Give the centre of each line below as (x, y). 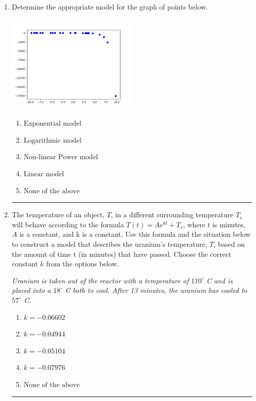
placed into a (31, 290)
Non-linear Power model (61, 157)
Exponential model (52, 124)
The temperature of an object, (58, 215)
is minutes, (229, 224)
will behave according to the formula (68, 224)
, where (194, 224)
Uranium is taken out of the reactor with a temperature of (100, 280)
